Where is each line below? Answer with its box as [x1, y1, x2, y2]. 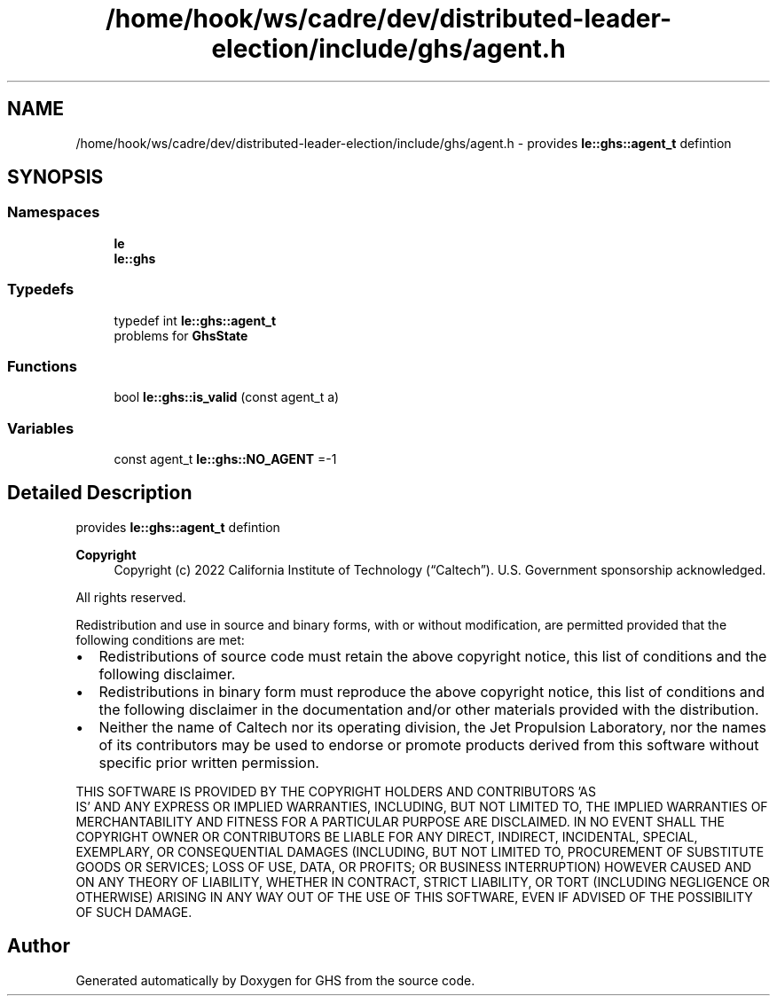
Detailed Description [7, 482, 192, 505]
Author [7, 935, 70, 958]
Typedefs [7, 280, 75, 299]
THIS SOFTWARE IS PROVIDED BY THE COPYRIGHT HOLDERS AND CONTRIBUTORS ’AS [75, 783, 596, 799]
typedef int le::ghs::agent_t [114, 312, 277, 328]
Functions [7, 357, 77, 375]
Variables [7, 419, 75, 437]
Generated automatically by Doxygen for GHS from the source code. [75, 972, 475, 988]
